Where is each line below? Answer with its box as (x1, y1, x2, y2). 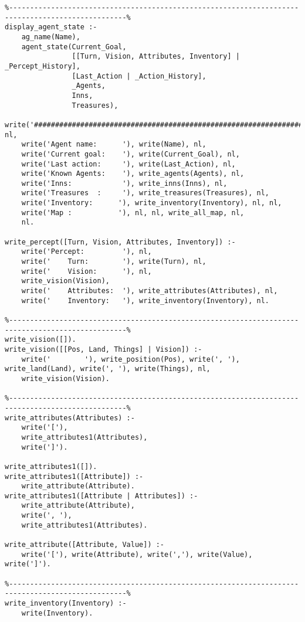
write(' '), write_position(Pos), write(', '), (21, 355, 240, 363)
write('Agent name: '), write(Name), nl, (21, 140, 206, 149)
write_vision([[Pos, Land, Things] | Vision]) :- (5, 345, 202, 354)
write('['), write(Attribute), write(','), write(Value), (21, 550, 253, 559)
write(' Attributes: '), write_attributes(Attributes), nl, (21, 287, 278, 295)
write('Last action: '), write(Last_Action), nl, (21, 159, 236, 168)
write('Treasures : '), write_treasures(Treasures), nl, (21, 189, 270, 198)
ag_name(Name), (21, 32, 80, 41)
